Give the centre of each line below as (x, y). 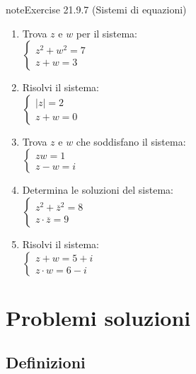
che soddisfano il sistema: (131, 141)
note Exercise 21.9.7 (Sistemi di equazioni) (96, 9)
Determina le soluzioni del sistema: (98, 190)
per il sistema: (106, 33)
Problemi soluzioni (98, 317)
